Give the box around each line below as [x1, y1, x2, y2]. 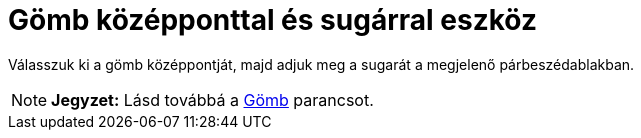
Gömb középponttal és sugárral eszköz [8, 3, 537, 37]
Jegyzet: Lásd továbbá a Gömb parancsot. [51, 89, 374, 110]
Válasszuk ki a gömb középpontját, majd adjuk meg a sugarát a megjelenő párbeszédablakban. [8, 55, 635, 73]
